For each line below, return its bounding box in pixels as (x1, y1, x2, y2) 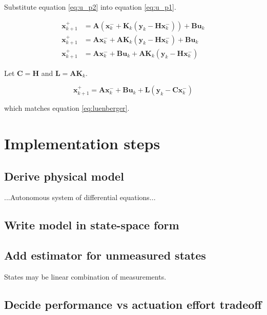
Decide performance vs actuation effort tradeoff (4, 297, 262, 312)
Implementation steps (4, 133, 160, 154)
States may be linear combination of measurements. (4, 271, 167, 282)
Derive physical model (4, 168, 124, 184)
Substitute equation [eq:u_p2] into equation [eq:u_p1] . (4, 2, 176, 12)
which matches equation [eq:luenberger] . (4, 103, 130, 113)
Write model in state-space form (4, 217, 179, 233)
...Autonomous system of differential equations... (4, 192, 156, 203)
